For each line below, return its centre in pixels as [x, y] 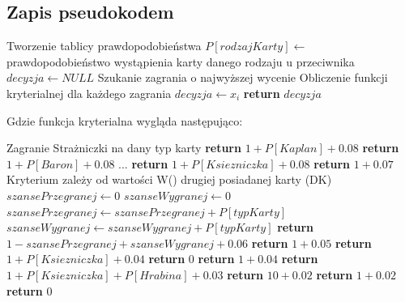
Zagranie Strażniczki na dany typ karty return [124, 148]
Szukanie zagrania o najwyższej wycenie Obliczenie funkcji [243, 77]
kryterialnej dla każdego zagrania [89, 93]
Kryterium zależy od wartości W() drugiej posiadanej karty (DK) [169, 179]
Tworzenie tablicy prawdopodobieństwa [104, 46]
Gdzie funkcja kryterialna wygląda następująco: [125, 120]
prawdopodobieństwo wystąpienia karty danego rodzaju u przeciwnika [181, 61]
